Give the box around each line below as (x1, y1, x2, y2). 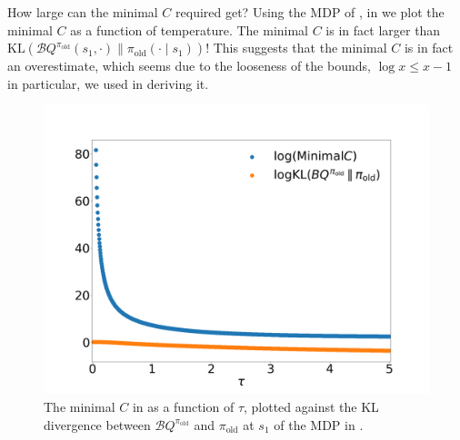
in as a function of (132, 396, 235, 416)
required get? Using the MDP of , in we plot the (175, 3, 445, 21)
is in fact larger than (325, 20, 441, 39)
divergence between (44, 415, 151, 434)
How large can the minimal (7, 3, 158, 21)
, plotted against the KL (244, 396, 379, 416)
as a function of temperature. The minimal (70, 20, 309, 39)
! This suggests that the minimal (205, 38, 387, 57)
